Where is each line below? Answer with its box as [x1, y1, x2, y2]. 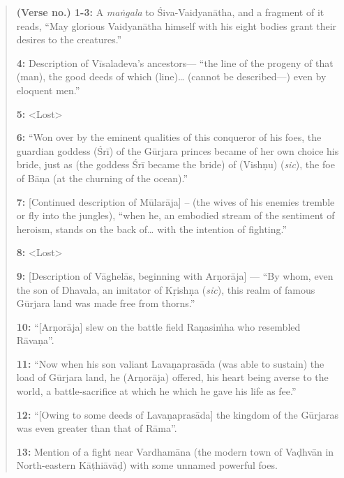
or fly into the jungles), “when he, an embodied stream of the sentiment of [16, 208, 335, 223]
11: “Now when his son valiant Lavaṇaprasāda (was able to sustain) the [16, 356, 324, 371]
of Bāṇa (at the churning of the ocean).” [16, 170, 188, 185]
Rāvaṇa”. [16, 333, 54, 348]
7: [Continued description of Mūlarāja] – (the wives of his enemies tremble [16, 194, 335, 209]
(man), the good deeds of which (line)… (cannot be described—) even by [16, 69, 327, 84]
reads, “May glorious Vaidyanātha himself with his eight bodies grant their [16, 18, 337, 33]
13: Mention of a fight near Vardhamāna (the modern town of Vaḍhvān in [16, 444, 334, 458]
